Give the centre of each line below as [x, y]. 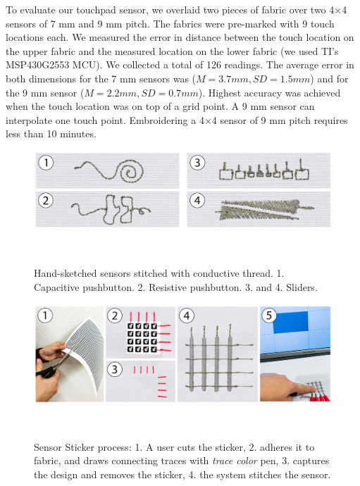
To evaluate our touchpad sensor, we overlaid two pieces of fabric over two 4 [170, 9]
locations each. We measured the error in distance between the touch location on [180, 37]
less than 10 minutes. [51, 133]
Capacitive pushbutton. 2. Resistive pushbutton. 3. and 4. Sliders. [176, 286]
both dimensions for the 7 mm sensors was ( [101, 78]
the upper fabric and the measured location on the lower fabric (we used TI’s [172, 50]
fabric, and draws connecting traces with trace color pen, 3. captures [182, 460]
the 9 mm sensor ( [45, 92]
